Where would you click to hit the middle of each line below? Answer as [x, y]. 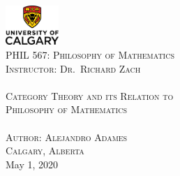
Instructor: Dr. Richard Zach [73, 68]
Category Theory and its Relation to [90, 95]
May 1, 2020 [32, 164]
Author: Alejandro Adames [67, 137]
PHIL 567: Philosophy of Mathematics [90, 54]
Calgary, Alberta [45, 151]
